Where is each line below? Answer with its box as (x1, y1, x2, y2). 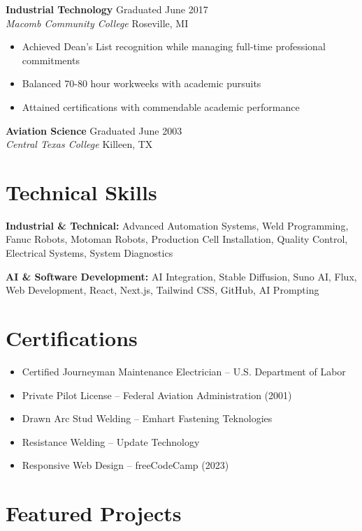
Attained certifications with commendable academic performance (22, 99, 300, 114)
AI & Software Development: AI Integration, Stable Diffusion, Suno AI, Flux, (6, 269, 357, 283)
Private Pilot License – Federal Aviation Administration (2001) (22, 387, 292, 402)
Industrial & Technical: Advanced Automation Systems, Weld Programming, (6, 218, 349, 232)
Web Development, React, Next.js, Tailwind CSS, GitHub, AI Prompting (6, 283, 319, 297)
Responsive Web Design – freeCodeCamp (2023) (22, 458, 229, 472)
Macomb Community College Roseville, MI (6, 15, 189, 30)
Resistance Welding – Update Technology (22, 434, 200, 449)
